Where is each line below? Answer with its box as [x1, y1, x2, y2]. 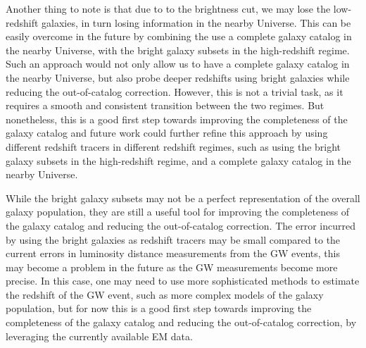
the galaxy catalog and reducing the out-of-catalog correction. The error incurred [6, 218, 355, 232]
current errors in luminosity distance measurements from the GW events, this [6, 246, 340, 261]
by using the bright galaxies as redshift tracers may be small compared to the [6, 232, 341, 247]
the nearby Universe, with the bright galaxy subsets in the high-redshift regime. [6, 42, 350, 57]
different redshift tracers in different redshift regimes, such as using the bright [6, 139, 341, 154]
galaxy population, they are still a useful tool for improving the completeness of [6, 204, 350, 219]
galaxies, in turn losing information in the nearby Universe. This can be [42, 15, 351, 30]
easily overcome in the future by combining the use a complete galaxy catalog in [6, 29, 352, 44]
